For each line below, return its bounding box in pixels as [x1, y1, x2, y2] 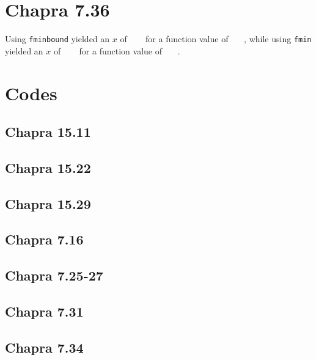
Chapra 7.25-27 [5, 266, 103, 285]
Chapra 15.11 [5, 122, 91, 141]
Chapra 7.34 [5, 337, 84, 356]
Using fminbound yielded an [5, 32, 110, 45]
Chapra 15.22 [5, 158, 91, 177]
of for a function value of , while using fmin [120, 32, 312, 45]
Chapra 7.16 [5, 230, 84, 249]
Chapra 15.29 [5, 194, 91, 213]
